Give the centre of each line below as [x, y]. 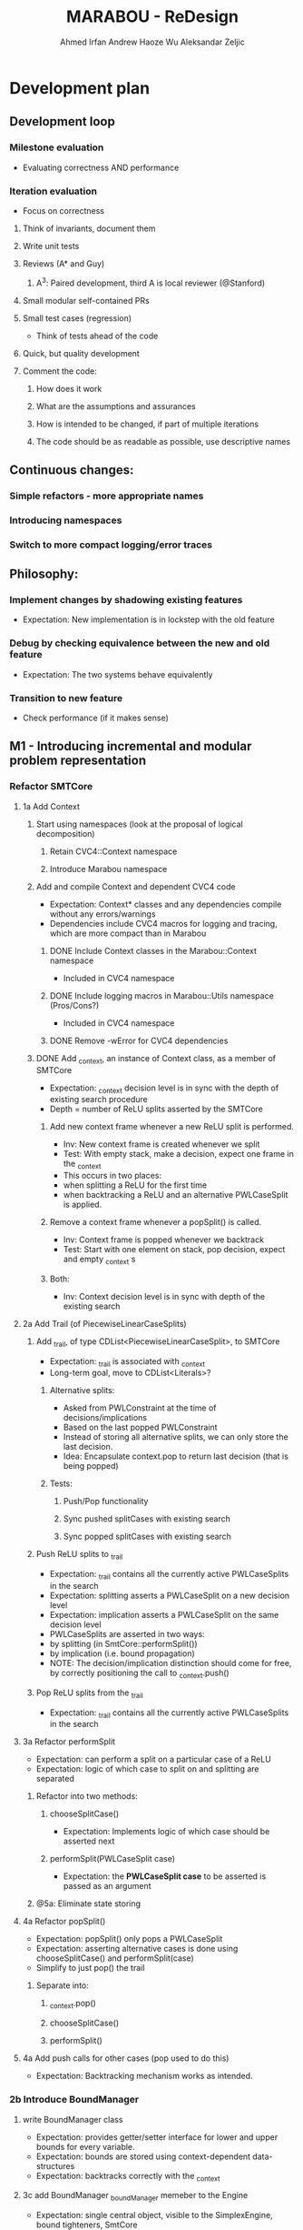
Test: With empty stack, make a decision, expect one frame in [179, 1154]
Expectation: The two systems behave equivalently [117, 674]
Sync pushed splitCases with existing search [147, 1519]
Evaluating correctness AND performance [101, 167]
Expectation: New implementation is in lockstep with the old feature [148, 619]
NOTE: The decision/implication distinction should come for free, [171, 1663]
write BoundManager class [73, 2119]
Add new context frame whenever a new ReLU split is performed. [172, 1127]
